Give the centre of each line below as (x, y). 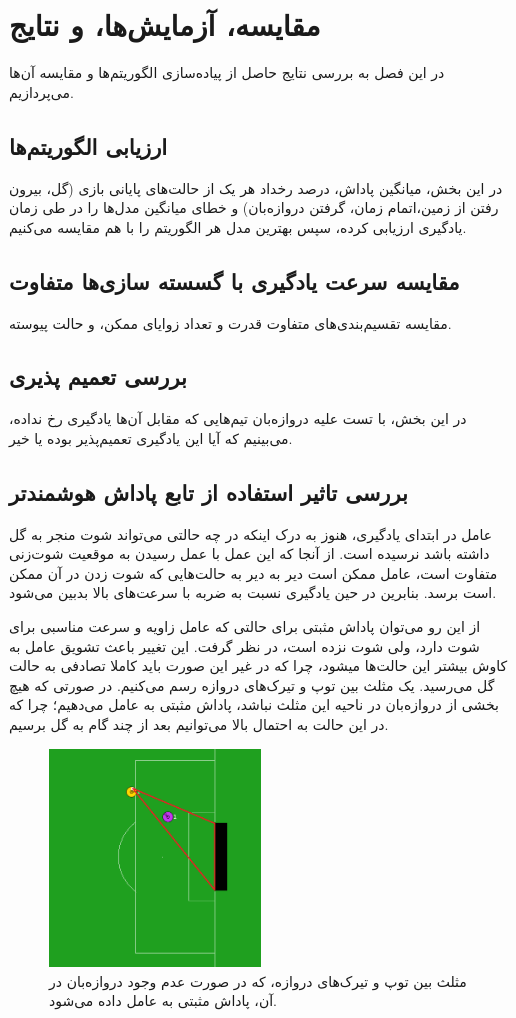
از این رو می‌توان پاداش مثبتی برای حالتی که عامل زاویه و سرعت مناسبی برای (245, 626)
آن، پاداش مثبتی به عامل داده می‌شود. (163, 1000)
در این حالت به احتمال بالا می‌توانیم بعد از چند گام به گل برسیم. (199, 724)
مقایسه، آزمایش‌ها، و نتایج (165, 24)
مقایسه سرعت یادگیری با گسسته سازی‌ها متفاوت (234, 280)
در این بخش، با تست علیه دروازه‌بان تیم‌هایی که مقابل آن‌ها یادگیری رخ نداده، (238, 418)
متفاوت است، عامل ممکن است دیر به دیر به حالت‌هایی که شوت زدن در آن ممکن (253, 572)
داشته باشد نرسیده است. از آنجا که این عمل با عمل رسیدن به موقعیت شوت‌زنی (249, 553)
